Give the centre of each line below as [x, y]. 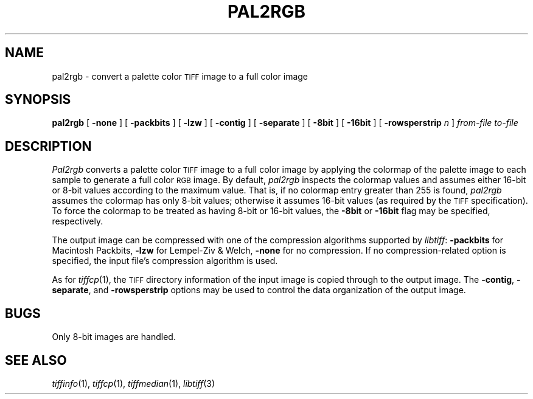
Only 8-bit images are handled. [114, 337]
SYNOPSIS [38, 100]
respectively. [78, 221]
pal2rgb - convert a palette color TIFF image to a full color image [180, 76]
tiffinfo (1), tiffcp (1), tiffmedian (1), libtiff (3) [134, 383]
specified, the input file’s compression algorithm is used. [165, 261]
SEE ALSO [36, 360]
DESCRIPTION [48, 146]
